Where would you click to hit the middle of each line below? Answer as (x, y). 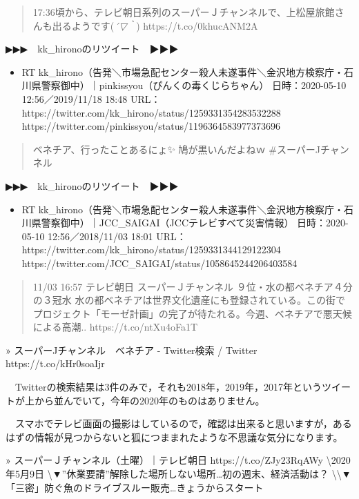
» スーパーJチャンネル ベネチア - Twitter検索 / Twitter (132, 350)
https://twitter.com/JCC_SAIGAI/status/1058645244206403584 (159, 263)
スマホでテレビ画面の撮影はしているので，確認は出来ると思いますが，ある (183, 423)
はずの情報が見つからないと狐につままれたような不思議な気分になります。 (174, 437)
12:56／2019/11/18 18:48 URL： (91, 98)
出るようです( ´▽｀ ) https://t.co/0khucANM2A (155, 25)
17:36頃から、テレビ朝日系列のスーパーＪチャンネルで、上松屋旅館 (184, 12)
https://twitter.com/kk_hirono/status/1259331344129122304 (151, 249)
